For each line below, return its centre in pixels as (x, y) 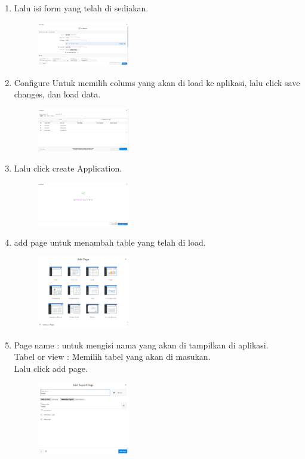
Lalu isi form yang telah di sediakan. (81, 8)
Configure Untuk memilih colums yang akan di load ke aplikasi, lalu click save (157, 82)
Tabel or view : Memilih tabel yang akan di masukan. (112, 357)
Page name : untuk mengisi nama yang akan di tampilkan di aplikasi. (141, 345)
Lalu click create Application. (68, 168)
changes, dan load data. (57, 94)
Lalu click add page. (51, 368)
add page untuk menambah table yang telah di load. (110, 242)
